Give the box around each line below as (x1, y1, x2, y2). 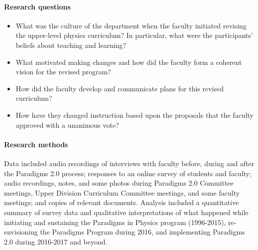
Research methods (4, 139, 68, 149)
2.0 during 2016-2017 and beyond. (4, 236, 108, 247)
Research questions (4, 1, 71, 11)
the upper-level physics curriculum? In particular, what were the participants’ (15, 30, 253, 40)
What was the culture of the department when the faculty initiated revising (15, 20, 247, 30)
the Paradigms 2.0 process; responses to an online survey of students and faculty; (4, 168, 252, 178)
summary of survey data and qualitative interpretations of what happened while (4, 207, 249, 217)
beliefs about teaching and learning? (15, 39, 127, 50)
